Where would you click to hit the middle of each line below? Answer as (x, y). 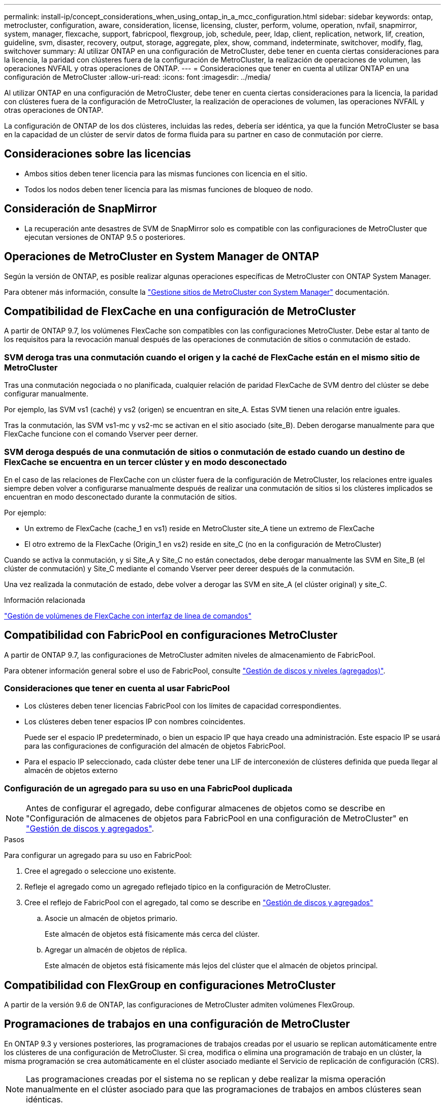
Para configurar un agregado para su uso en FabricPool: (98, 855)
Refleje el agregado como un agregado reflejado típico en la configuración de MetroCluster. (178, 887)
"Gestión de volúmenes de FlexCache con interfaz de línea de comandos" (128, 616)
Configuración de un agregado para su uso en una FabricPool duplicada (148, 788)
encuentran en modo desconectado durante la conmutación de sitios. (121, 497)
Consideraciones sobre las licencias (98, 154)
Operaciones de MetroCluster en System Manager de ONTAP (162, 257)
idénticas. (44, 1099)
